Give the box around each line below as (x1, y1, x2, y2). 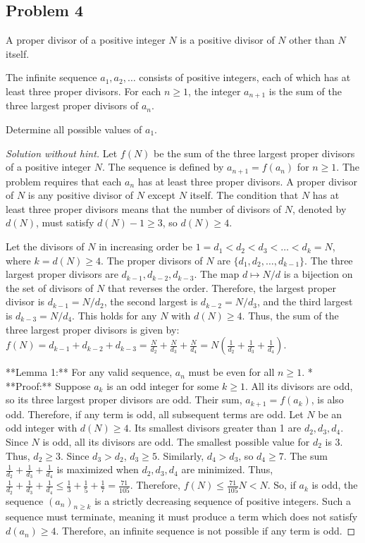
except (147, 188, 175, 202)
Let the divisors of (6, 239, 85, 254)
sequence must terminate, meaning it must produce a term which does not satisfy (6, 509, 358, 524)
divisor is (6, 294, 45, 309)
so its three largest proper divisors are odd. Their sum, (6, 392, 242, 407)
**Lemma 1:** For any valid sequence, (6, 365, 173, 379)
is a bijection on (283, 267, 353, 281)
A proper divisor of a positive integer (6, 32, 166, 47)
